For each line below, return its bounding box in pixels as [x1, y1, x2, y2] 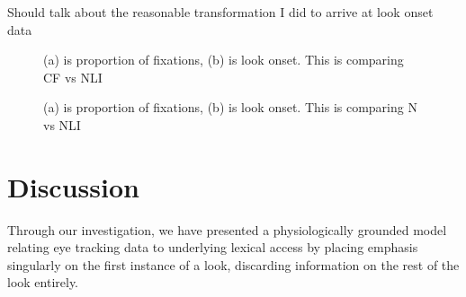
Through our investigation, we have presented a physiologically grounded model [7, 220, 447, 239]
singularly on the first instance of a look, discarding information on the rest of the [7, 255, 460, 274]
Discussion [7, 168, 139, 205]
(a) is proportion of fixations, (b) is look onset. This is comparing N [43, 98, 417, 117]
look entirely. [7, 273, 79, 292]
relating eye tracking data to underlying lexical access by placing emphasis [7, 238, 418, 257]
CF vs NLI [43, 67, 103, 86]
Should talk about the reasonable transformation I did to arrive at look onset [7, 3, 434, 21]
